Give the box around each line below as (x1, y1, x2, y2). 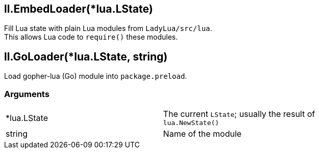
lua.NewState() (163, 119, 219, 127)
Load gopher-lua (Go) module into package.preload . (4, 72, 187, 81)
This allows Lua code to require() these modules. (4, 33, 178, 42)
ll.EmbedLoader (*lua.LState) (4, 3, 153, 15)
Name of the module (163, 129, 242, 139)
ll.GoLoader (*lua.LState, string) (4, 50, 168, 63)
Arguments (4, 88, 50, 99)
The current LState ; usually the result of (163, 109, 315, 119)
